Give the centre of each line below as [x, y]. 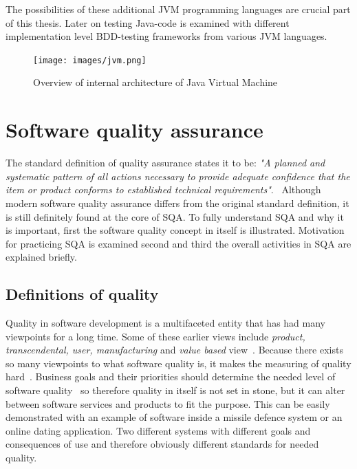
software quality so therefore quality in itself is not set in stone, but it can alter [175, 390]
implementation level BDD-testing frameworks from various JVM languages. [166, 36]
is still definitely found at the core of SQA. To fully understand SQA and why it [175, 216]
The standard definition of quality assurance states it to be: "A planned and [165, 163]
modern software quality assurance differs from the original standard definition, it [177, 203]
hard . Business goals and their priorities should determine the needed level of [171, 377]
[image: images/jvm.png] [90, 60]
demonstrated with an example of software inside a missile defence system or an [174, 417]
